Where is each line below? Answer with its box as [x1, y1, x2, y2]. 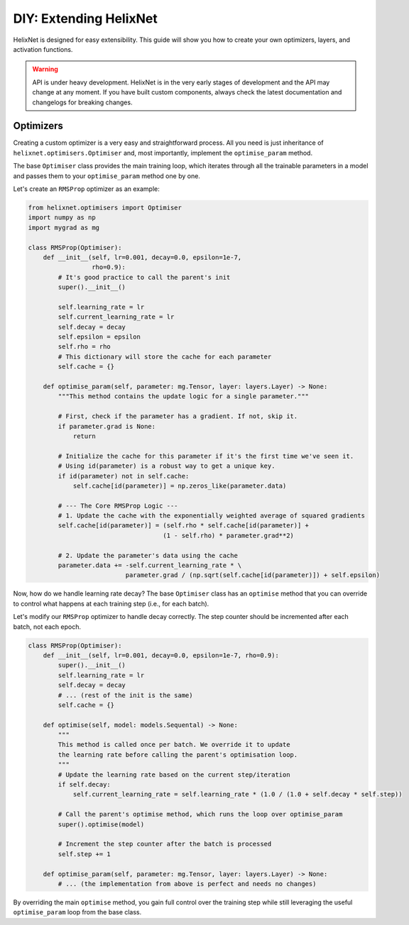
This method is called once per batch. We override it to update [58, 740, 290, 749]
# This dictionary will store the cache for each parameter [58, 352, 272, 361]
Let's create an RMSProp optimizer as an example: [13, 185, 160, 193]
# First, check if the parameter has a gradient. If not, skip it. [58, 412, 298, 420]
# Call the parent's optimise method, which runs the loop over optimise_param [58, 810, 343, 819]
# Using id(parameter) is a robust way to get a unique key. [58, 462, 276, 470]
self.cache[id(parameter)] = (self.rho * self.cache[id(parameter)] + [58, 522, 309, 530]
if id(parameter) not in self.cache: [58, 472, 190, 480]
